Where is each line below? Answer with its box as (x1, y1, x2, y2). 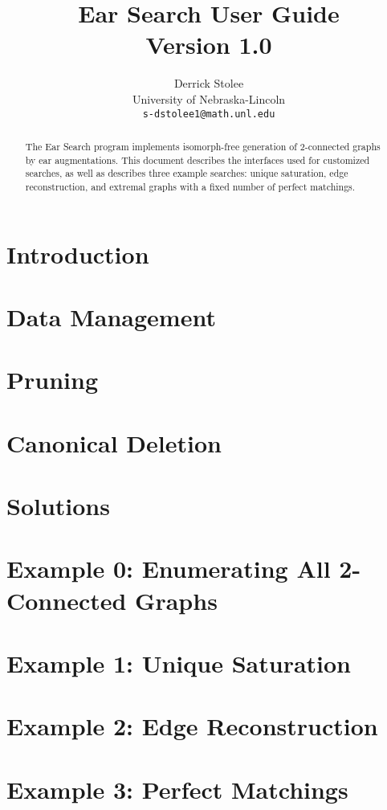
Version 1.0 (145, 28, 272, 61)
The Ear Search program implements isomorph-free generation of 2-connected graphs (25, 139, 381, 153)
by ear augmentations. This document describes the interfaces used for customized (25, 153, 370, 166)
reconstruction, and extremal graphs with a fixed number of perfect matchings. (25, 179, 356, 193)
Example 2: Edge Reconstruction (6, 710, 378, 742)
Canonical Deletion (6, 426, 222, 459)
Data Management (6, 300, 216, 333)
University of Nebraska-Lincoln (132, 90, 286, 107)
